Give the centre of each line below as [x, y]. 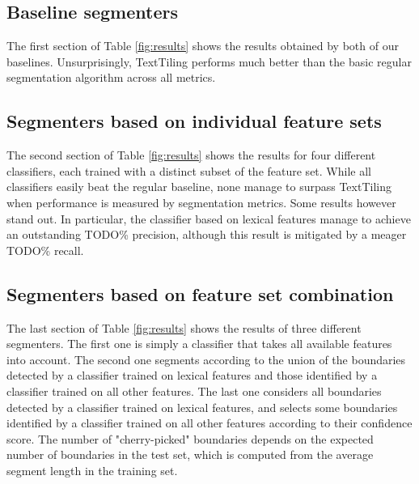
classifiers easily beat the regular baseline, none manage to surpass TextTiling [199, 187]
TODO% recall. [45, 250]
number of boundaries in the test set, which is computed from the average [190, 454]
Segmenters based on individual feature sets [194, 121]
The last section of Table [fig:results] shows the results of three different [184, 327]
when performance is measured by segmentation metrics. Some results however [201, 202]
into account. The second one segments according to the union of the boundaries [206, 359]
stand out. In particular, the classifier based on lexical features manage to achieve [209, 218]
